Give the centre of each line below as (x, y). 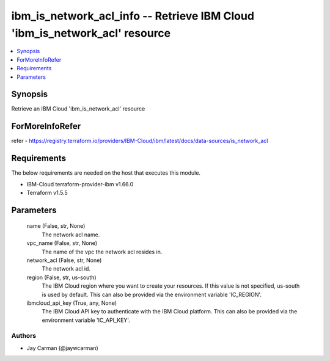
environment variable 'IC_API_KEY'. (86, 320)
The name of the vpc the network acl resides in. (102, 252)
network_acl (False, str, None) (64, 260)
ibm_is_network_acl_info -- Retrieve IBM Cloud (133, 16)
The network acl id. (66, 269)
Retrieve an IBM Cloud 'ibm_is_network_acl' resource (78, 109)
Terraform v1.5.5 (47, 193)
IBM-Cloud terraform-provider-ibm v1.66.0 (80, 184)
